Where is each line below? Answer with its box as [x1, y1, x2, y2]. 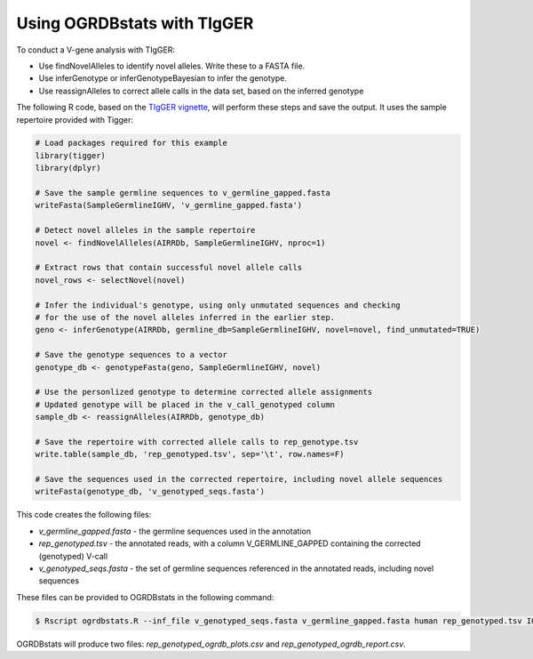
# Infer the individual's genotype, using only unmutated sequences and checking [35, 300, 402, 310]
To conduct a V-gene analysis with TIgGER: [16, 44, 175, 55]
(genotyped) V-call [38, 551, 108, 561]
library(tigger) [35, 150, 107, 160]
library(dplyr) [35, 163, 101, 173]
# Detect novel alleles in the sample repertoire [35, 225, 256, 236]
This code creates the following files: [16, 510, 152, 520]
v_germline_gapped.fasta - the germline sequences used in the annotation [38, 526, 311, 536]
